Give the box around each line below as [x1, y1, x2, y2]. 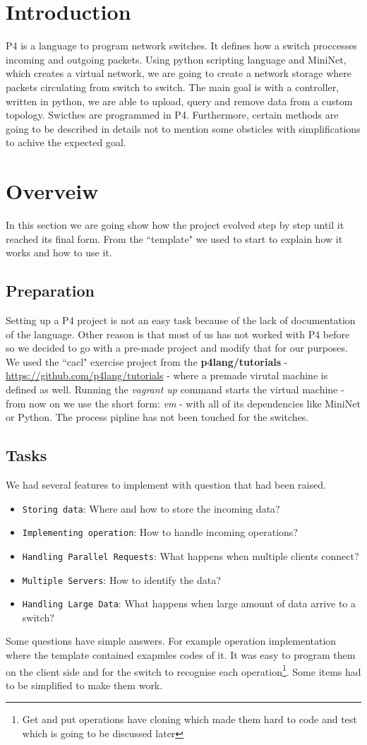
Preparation [6, 280, 95, 302]
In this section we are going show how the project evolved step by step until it [6, 217, 344, 232]
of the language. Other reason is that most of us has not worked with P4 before [6, 326, 350, 341]
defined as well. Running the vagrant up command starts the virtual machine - [6, 381, 344, 396]
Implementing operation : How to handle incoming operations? [22, 525, 298, 540]
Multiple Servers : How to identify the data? [22, 572, 221, 587]
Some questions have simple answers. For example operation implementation [6, 633, 337, 648]
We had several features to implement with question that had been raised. [6, 477, 326, 491]
